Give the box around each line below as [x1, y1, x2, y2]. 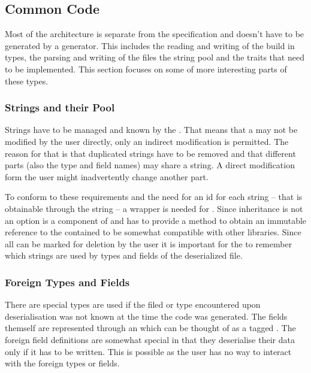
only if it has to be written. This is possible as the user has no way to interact [5, 345, 292, 357]
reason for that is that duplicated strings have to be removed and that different [5, 147, 296, 159]
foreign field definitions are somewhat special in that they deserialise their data [5, 333, 295, 345]
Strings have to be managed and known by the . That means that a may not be [5, 123, 298, 136]
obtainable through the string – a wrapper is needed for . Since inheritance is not [5, 202, 303, 214]
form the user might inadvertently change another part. [5, 170, 209, 183]
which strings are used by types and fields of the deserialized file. [5, 249, 243, 262]
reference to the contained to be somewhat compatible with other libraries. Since [5, 226, 301, 238]
